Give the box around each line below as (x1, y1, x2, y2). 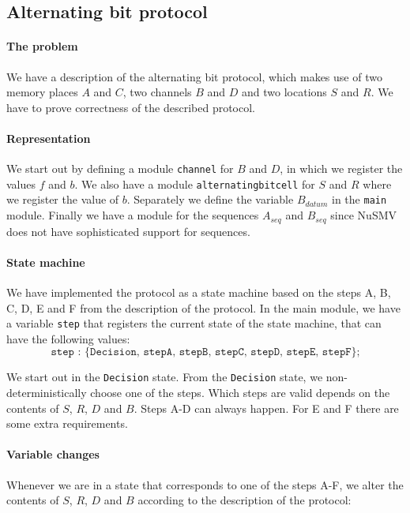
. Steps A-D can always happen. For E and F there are (134, 399, 399, 416)
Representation (6, 129, 91, 146)
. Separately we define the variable (126, 191, 294, 208)
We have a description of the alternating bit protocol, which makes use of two (6, 68, 382, 84)
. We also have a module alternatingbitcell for (74, 175, 315, 192)
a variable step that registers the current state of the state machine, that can (6, 315, 382, 331)
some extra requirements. (6, 415, 128, 432)
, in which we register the (280, 160, 403, 177)
